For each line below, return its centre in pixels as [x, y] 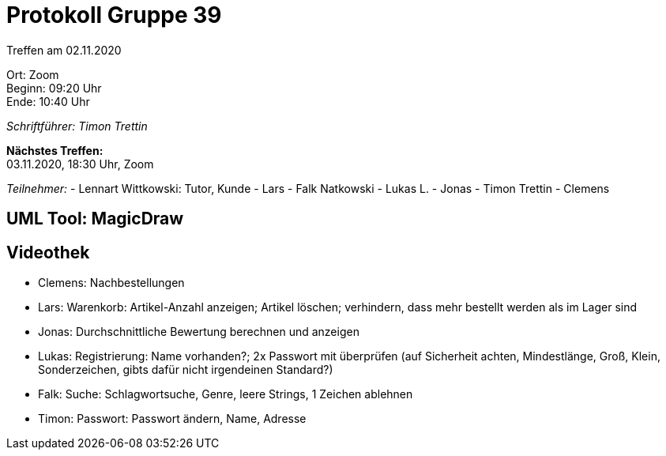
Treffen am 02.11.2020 [64, 50]
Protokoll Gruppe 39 [114, 15]
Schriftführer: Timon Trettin [77, 126]
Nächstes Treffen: [55, 150]
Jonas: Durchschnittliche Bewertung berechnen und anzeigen [199, 332]
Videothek [48, 252]
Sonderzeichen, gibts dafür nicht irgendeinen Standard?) [186, 370]
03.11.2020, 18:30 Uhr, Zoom [80, 164]
